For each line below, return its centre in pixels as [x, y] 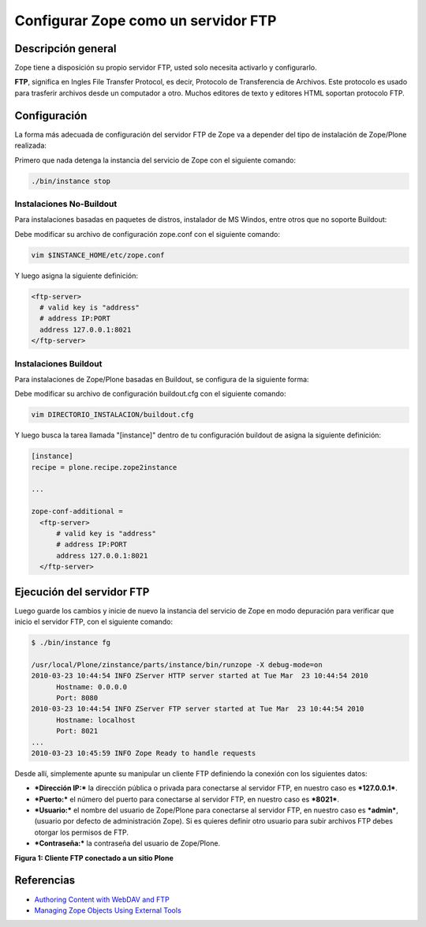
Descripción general [65, 49]
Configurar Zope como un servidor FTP [146, 21]
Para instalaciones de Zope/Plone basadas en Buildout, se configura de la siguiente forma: [162, 379]
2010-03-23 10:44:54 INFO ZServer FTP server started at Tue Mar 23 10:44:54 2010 [198, 709]
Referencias [45, 880]
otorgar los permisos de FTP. [82, 832]
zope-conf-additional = [77, 512]
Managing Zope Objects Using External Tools [108, 910]
